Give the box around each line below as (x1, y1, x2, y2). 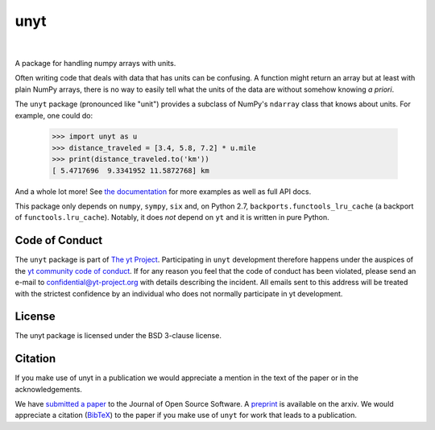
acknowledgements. (14, 384, 82, 394)
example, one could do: (14, 110, 93, 120)
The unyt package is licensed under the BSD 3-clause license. (14, 331, 222, 341)
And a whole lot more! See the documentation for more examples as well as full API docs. (14, 186, 312, 196)
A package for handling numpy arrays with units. (14, 58, 176, 68)
